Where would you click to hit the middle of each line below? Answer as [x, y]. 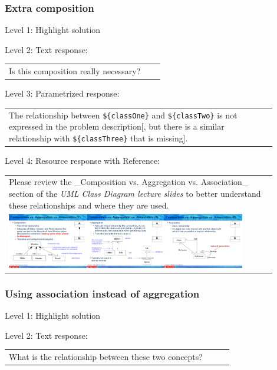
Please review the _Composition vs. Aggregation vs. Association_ [129, 182]
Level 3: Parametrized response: [62, 93]
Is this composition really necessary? [75, 71]
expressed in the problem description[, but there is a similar [117, 126]
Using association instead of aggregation [102, 293]
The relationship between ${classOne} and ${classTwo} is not [123, 115]
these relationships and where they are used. [89, 205]
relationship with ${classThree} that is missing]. [98, 138]
